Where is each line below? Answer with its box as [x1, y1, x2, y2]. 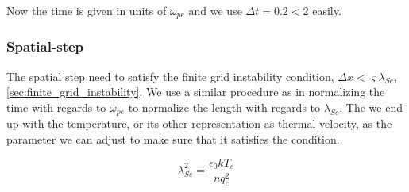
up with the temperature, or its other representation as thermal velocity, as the [6, 115, 392, 132]
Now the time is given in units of [6, 2, 167, 18]
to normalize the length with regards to [128, 98, 321, 115]
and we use [188, 2, 242, 18]
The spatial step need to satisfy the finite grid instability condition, [6, 67, 334, 84]
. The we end [339, 98, 403, 115]
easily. [312, 2, 341, 18]
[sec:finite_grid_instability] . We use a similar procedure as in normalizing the [6, 83, 385, 100]
